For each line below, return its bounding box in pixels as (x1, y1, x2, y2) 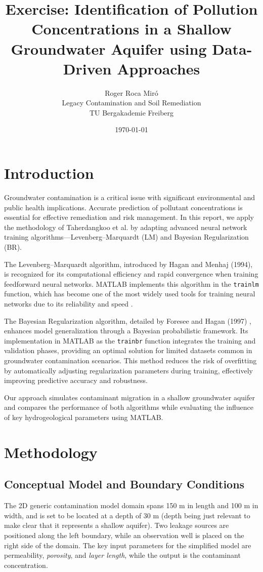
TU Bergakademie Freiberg (89, 107, 174, 118)
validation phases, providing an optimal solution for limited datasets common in (4, 345, 252, 356)
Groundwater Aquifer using (11, 38, 207, 59)
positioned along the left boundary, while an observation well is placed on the (4, 529, 244, 540)
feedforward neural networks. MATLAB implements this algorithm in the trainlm (4, 278, 259, 289)
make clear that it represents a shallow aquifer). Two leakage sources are (4, 520, 229, 530)
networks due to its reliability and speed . (4, 298, 133, 309)
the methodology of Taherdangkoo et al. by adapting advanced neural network (4, 221, 247, 232)
